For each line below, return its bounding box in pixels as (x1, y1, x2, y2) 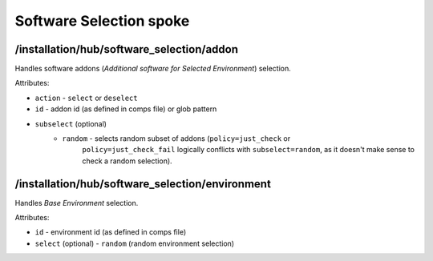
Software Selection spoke (14, 12, 190, 30)
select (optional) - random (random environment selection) (34, 239, 235, 248)
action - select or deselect (34, 93, 138, 102)
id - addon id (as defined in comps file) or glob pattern (34, 104, 217, 114)
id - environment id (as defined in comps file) (34, 227, 187, 237)
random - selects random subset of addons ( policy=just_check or (62, 134, 291, 143)
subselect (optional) (34, 118, 107, 128)
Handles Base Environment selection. (14, 198, 139, 207)
